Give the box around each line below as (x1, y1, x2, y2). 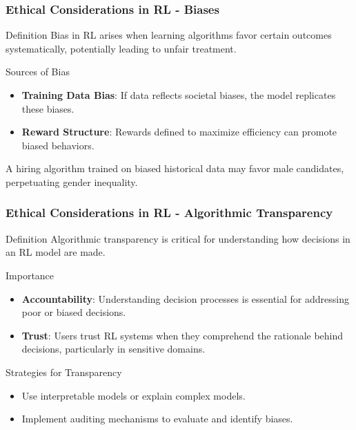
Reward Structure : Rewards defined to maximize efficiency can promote (21, 124, 337, 139)
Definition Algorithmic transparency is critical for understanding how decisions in (6, 231, 350, 245)
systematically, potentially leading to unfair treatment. (6, 41, 237, 55)
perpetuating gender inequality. (6, 174, 138, 189)
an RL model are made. (6, 245, 106, 259)
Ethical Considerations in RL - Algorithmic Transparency (6, 204, 333, 221)
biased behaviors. (21, 138, 95, 152)
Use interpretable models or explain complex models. (21, 388, 246, 402)
